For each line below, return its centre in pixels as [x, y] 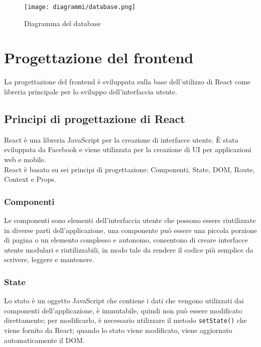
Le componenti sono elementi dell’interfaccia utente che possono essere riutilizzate [130, 220]
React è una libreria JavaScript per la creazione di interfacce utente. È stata [121, 139]
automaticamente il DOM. [44, 340]
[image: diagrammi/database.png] [80, 7]
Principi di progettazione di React [95, 118]
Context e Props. [30, 179]
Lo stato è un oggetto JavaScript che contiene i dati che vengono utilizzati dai [124, 301]
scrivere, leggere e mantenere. [49, 259]
